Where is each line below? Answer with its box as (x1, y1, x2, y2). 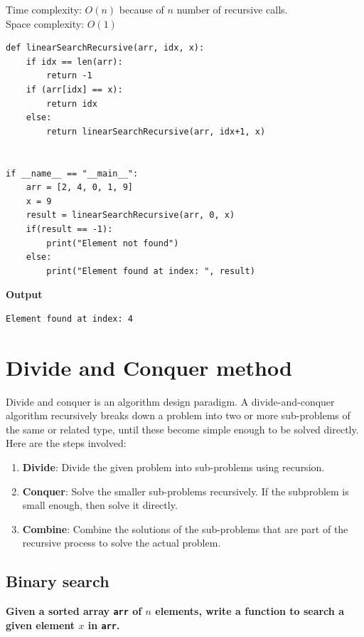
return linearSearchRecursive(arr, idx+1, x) (46, 126, 266, 137)
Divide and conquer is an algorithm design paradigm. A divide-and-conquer (6, 394, 335, 409)
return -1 (46, 70, 92, 81)
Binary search (6, 570, 109, 592)
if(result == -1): (26, 223, 113, 234)
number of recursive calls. (176, 2, 288, 16)
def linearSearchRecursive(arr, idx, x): (6, 43, 205, 53)
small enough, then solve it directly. (22, 498, 178, 512)
